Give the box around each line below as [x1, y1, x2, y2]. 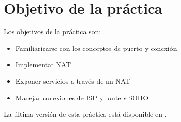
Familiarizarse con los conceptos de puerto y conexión [15, 43, 177, 53]
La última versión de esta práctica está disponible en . [4, 109, 167, 119]
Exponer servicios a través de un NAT [15, 75, 130, 86]
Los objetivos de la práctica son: [4, 26, 101, 37]
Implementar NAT [15, 59, 71, 70]
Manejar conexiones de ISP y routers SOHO [15, 92, 149, 102]
